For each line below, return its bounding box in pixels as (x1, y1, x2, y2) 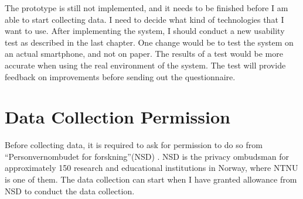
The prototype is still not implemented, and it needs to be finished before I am (5, 2, 288, 13)
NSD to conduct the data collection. (5, 184, 135, 197)
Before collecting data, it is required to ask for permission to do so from (5, 139, 263, 151)
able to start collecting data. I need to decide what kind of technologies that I (5, 13, 284, 25)
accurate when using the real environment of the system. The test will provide (5, 59, 286, 71)
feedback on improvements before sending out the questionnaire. (5, 70, 236, 83)
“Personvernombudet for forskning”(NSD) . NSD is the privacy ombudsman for (5, 150, 289, 162)
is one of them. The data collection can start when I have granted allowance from (5, 173, 297, 186)
